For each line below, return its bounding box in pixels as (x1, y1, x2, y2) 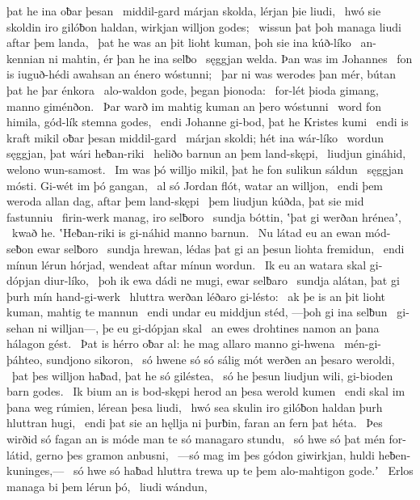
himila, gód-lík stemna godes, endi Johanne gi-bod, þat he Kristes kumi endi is (6, 113, 409, 130)
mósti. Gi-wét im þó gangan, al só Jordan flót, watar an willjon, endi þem (6, 176, 384, 193)
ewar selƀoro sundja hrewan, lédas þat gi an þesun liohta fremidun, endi (37, 239, 405, 256)
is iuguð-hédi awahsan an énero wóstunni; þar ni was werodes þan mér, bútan (6, 66, 396, 83)
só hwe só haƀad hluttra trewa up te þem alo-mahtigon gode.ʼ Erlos (73, 462, 414, 479)
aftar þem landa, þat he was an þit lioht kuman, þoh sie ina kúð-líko (6, 34, 351, 51)
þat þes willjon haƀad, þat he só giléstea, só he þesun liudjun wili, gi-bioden (11, 367, 393, 383)
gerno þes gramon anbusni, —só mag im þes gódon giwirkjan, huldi (36, 446, 375, 463)
